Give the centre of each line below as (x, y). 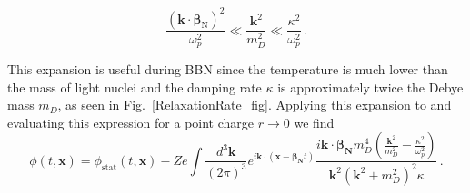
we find (314, 122)
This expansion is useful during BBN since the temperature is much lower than (228, 68)
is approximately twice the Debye (370, 87)
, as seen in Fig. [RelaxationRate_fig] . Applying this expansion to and (255, 105)
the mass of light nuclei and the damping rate (135, 87)
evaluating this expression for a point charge (131, 122)
